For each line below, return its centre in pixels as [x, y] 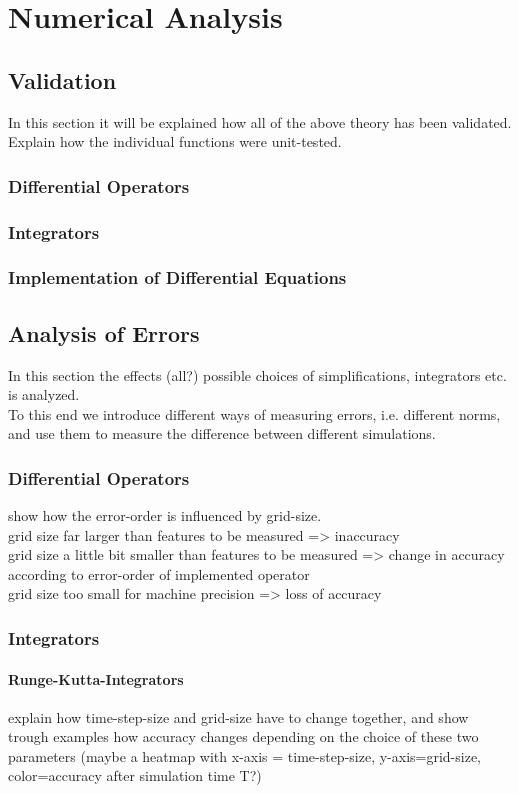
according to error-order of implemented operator [159, 573]
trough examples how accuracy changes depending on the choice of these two [243, 736]
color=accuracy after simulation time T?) [135, 775]
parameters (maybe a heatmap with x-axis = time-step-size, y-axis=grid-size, [245, 755]
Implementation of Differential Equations [177, 277]
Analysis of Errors [104, 332]
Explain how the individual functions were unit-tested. [175, 141]
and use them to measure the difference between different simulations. [222, 433]
